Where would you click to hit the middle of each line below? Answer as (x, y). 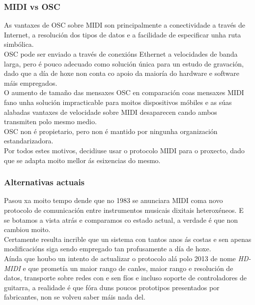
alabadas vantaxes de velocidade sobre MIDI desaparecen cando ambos (111, 112)
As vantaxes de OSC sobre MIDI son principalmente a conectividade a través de (125, 25)
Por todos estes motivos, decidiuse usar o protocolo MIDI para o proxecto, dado (124, 150)
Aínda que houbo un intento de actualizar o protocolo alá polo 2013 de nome (120, 258)
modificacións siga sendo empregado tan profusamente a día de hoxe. (108, 249)
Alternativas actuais (44, 182)
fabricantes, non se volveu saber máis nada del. (75, 297)
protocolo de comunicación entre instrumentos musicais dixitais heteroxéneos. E (124, 210)
